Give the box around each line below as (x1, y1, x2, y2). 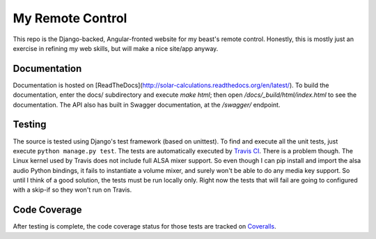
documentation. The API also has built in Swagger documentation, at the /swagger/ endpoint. (13, 100, 281, 109)
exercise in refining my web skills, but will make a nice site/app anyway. (13, 44, 219, 52)
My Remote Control (13, 10, 127, 26)
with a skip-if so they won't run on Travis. (13, 185, 132, 194)
